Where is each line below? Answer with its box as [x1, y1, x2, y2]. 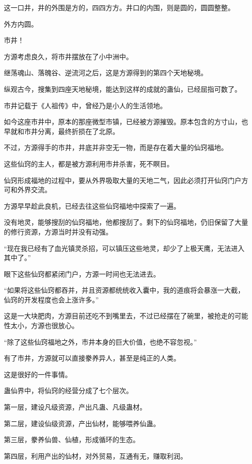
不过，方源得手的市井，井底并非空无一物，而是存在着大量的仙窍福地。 [4, 142, 228, 152]
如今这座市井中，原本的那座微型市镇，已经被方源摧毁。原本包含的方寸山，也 [4, 116, 248, 127]
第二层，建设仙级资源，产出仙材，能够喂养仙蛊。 [4, 418, 160, 428]
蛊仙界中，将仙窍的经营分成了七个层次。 [4, 385, 133, 396]
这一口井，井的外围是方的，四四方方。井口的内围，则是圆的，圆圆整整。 [4, 2, 235, 12]
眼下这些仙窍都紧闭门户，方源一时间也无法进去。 [4, 268, 160, 279]
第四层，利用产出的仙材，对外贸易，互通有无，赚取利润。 [4, 450, 187, 461]
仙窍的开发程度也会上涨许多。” [4, 294, 99, 304]
